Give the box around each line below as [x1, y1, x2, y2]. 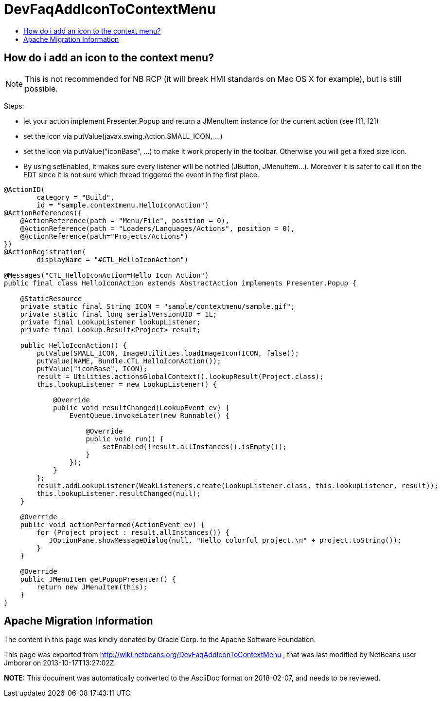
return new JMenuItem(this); [36, 583, 148, 591]
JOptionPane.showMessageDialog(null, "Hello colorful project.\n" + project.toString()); [49, 536, 402, 544]
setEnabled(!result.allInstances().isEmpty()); [102, 442, 287, 451]
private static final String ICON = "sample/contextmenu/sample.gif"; [20, 302, 295, 310]
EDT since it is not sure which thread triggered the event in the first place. [23, 170, 259, 179]
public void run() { [86, 435, 164, 443]
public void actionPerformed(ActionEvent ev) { [20, 520, 205, 529]
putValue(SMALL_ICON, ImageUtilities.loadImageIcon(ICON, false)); [36, 349, 299, 357]
